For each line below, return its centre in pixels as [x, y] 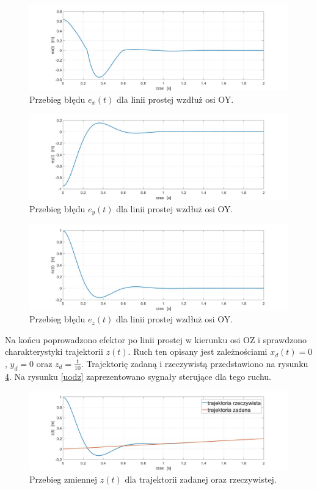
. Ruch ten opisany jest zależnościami [198, 351]
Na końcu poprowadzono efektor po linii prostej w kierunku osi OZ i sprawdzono [156, 339]
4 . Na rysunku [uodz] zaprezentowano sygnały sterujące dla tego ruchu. [138, 376]
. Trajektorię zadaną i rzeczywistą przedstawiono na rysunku [195, 363]
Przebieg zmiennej [64, 479]
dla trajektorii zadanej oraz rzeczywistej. [201, 479]
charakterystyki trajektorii [54, 351]
